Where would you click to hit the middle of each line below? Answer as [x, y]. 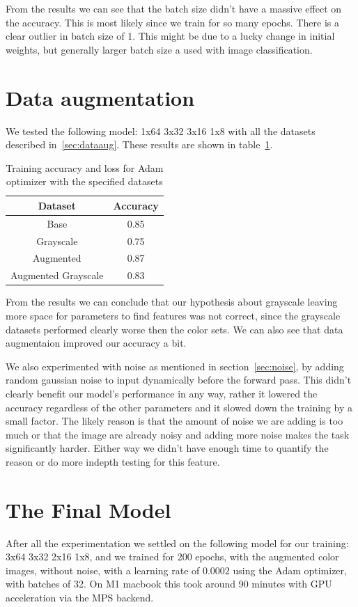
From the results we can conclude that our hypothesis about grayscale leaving [172, 302]
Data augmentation [100, 97]
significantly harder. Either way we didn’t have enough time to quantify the [167, 448]
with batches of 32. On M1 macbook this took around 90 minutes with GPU [169, 584]
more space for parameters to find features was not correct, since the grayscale [173, 315]
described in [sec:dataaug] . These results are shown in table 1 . [139, 144]
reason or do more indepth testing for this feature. [113, 461]
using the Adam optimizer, [290, 570]
